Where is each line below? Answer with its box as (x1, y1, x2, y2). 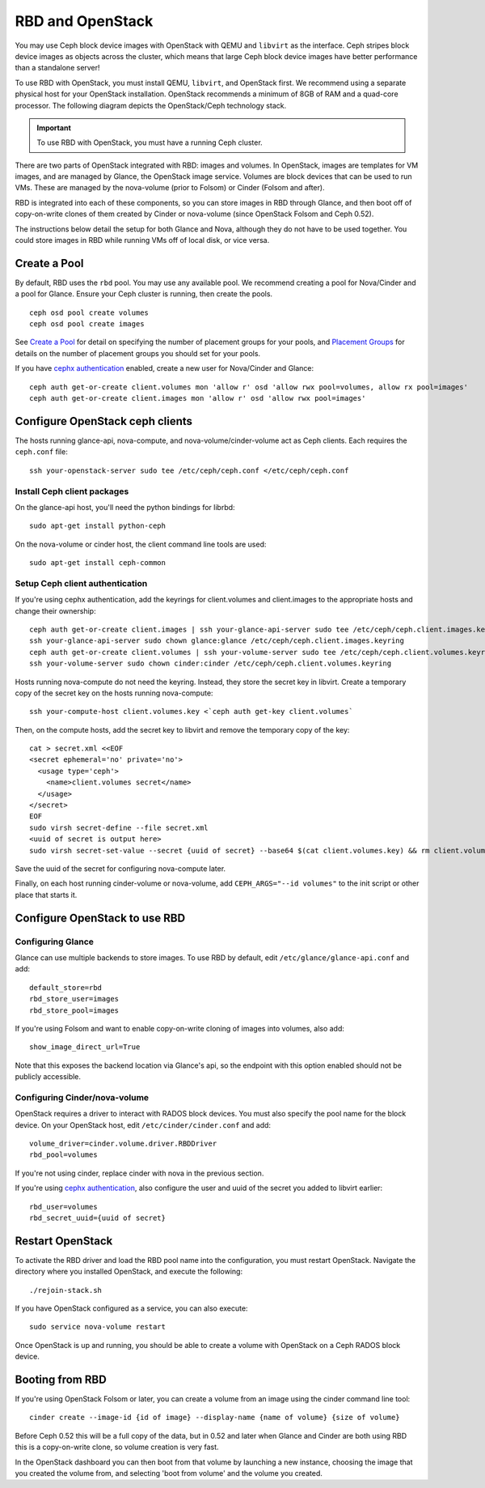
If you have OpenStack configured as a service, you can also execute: (15, 1303, 248, 1313)
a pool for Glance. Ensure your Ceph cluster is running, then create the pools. (15, 289, 273, 299)
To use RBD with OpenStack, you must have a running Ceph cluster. (36, 138, 263, 147)
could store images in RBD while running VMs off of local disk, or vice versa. (15, 236, 270, 245)
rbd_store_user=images (29, 994, 120, 1004)
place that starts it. (15, 890, 78, 899)
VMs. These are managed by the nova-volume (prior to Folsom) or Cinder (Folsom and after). (15, 183, 325, 193)
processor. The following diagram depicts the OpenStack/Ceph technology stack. (15, 100, 287, 110)
